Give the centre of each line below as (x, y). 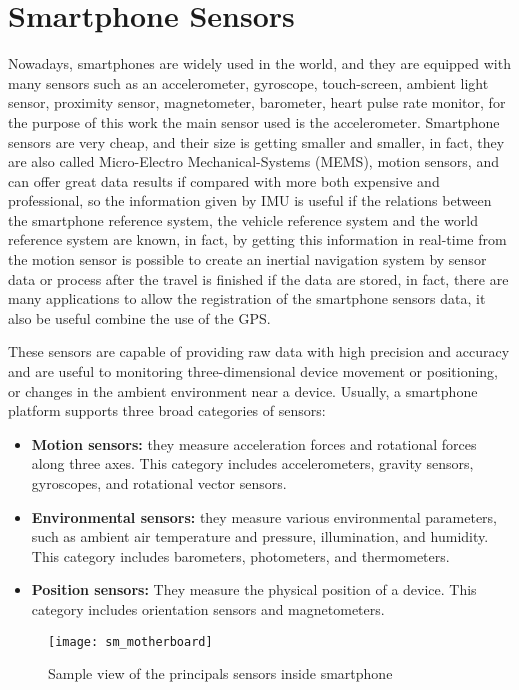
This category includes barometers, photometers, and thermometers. (240, 555)
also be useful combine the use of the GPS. (139, 317)
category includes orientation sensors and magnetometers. (208, 608)
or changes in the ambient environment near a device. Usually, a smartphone (243, 390)
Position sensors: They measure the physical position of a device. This (254, 589)
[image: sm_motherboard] (130, 641)
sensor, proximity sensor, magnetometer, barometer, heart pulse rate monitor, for (257, 102)
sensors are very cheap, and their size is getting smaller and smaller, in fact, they (256, 141)
